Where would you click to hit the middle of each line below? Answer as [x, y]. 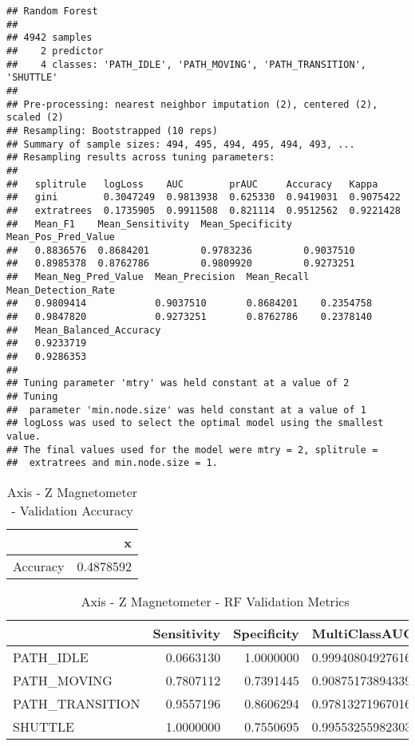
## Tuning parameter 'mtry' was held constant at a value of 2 [178, 383]
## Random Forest [52, 11]
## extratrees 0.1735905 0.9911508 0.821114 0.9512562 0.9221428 [204, 210]
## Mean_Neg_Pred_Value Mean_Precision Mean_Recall [158, 277]
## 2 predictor [55, 51]
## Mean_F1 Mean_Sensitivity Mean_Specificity [149, 224]
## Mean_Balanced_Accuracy [84, 330]
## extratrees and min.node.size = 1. [112, 463]
